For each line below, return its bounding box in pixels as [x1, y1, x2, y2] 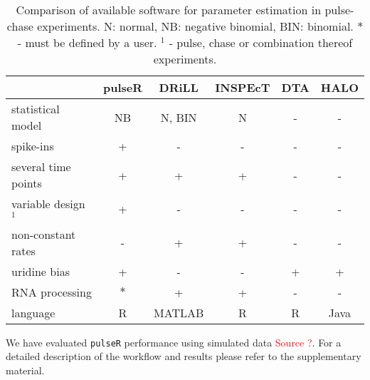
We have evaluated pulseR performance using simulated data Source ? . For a [6, 334, 342, 349]
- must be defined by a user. [17, 34, 157, 51]
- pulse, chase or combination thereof [169, 34, 353, 51]
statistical [11, 101, 60, 117]
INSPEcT [215, 79, 270, 96]
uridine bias [11, 262, 70, 279]
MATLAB [154, 304, 204, 321]
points [11, 175, 42, 191]
